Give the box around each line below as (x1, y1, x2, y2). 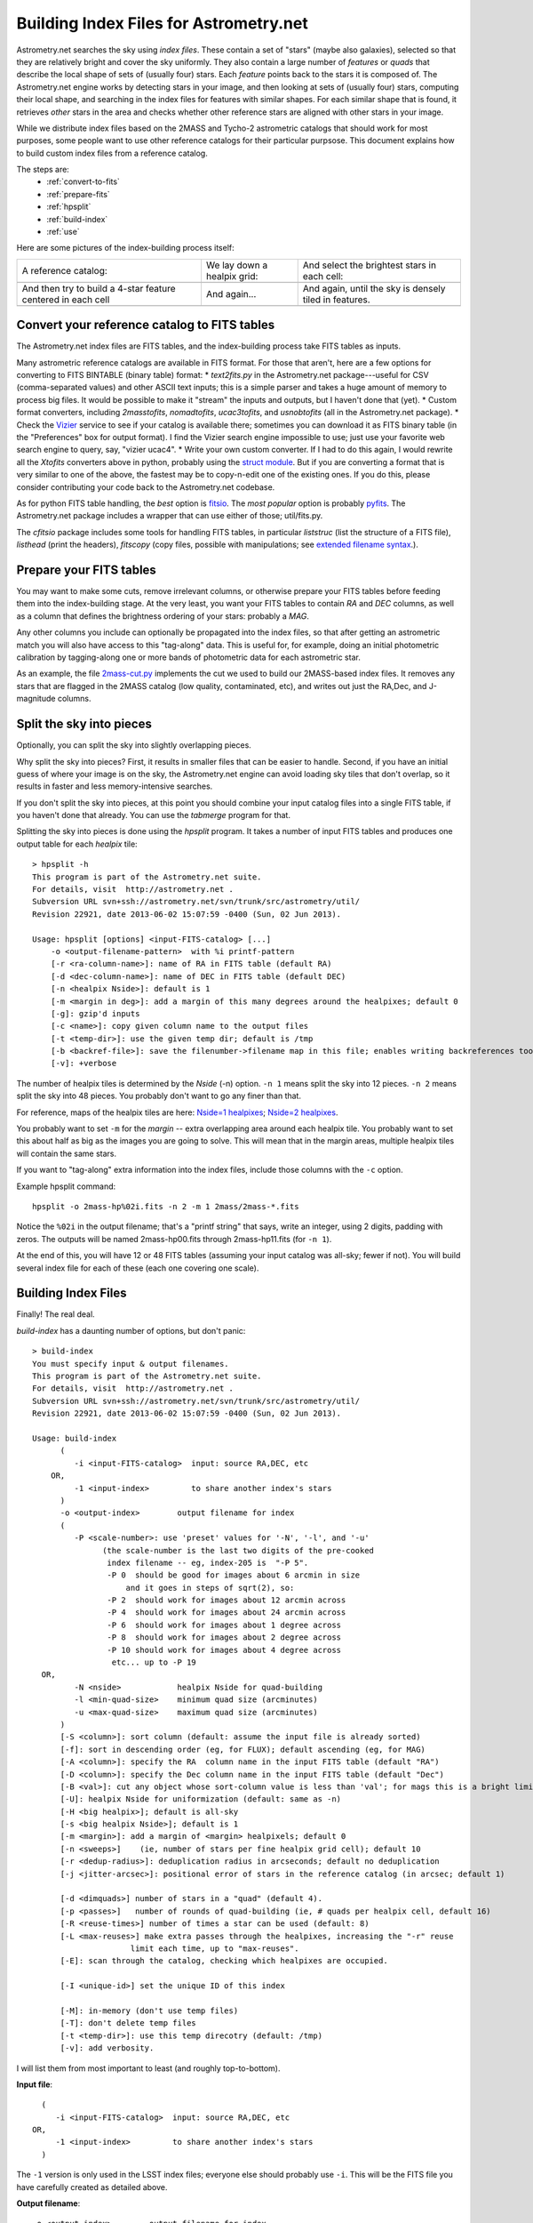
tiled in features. (302, 293, 370, 306)
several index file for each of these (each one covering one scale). (16, 1263, 259, 1273)
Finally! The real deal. (16, 1309, 95, 1320)
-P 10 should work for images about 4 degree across (107, 1645, 342, 1655)
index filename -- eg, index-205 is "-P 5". (107, 1557, 309, 1568)
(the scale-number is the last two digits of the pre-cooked (102, 1545, 375, 1555)
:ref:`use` (46, 227, 80, 237)
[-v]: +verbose (50, 1058, 117, 1069)
